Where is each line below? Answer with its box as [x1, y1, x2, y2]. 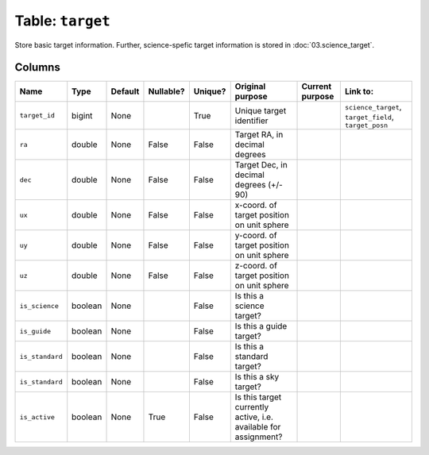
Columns [14, 60, 61, 75]
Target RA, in [234, 129, 284, 141]
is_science [19, 302, 60, 310]
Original [234, 81, 266, 92]
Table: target [14, 12, 110, 29]
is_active [19, 413, 56, 421]
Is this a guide [234, 321, 288, 332]
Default [110, 86, 140, 97]
